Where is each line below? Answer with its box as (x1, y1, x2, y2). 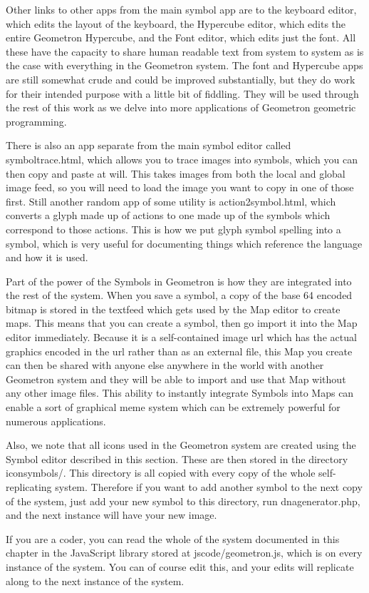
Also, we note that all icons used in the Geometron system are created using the (6, 437, 356, 452)
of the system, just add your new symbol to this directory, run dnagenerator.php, (6, 493, 360, 508)
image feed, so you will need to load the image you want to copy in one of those (6, 180, 354, 195)
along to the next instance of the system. (6, 573, 184, 588)
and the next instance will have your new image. (6, 507, 217, 522)
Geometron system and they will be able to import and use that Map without (6, 371, 346, 386)
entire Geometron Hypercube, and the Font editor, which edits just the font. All (6, 30, 356, 45)
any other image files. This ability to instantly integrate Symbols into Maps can (6, 385, 354, 400)
